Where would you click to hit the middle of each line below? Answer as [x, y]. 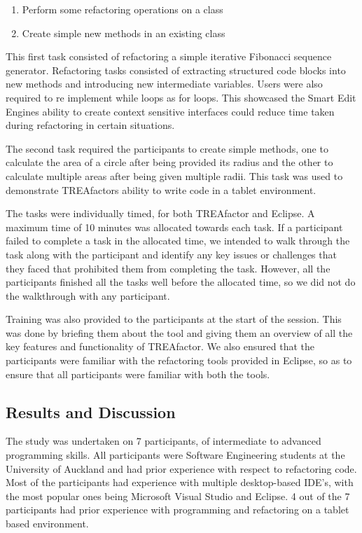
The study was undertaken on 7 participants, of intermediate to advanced [163, 441]
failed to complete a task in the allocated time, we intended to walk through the [178, 241]
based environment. [47, 524]
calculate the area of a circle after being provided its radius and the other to [169, 162]
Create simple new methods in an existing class [124, 33]
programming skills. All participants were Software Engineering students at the [175, 455]
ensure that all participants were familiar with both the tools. [138, 374]
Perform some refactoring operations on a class [123, 9]
